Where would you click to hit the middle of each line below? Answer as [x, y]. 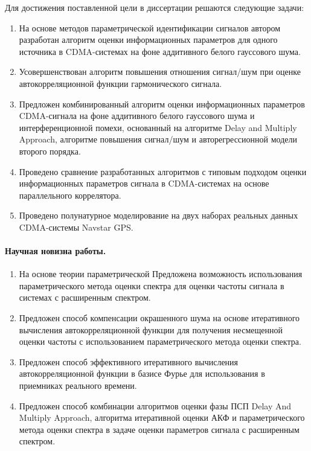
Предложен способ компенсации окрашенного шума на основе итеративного [159, 318]
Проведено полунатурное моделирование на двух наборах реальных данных [159, 215]
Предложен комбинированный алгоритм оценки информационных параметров [162, 104]
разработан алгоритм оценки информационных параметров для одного [148, 40]
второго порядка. [50, 151]
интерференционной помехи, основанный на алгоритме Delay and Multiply [158, 127]
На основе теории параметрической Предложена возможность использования [161, 274]
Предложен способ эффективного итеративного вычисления [129, 361]
